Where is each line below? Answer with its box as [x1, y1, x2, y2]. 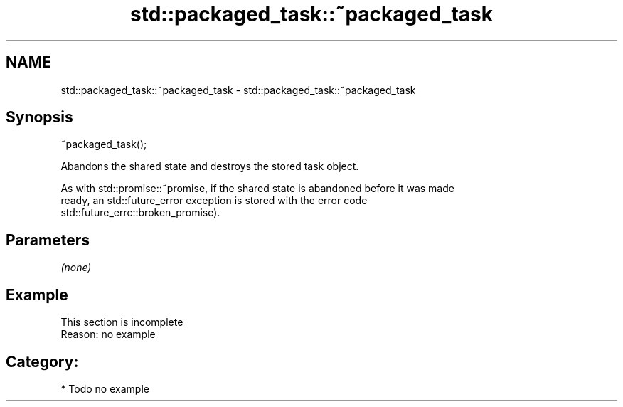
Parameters [6, 231, 90, 249]
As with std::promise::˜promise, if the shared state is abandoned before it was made [60, 182, 454, 195]
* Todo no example [60, 382, 149, 395]
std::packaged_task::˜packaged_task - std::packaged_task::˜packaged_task [60, 83, 416, 96]
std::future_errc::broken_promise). [60, 206, 220, 219]
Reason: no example [60, 328, 156, 341]
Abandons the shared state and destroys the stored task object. [60, 160, 359, 173]
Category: [6, 352, 79, 371]
